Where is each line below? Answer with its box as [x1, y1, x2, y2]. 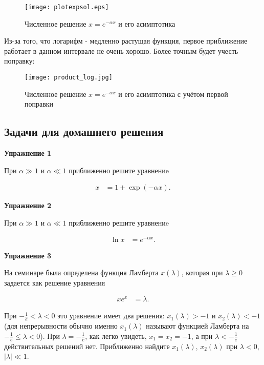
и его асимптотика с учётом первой [118, 88, 228, 99]
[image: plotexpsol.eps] [25, 4, 109, 11]
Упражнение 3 [4, 250, 52, 260]
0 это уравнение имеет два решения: [51, 310, 165, 321]
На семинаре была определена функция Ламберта [4, 267, 159, 278]
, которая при [181, 267, 223, 278]
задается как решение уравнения [4, 277, 105, 288]
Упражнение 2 [4, 200, 52, 211]
